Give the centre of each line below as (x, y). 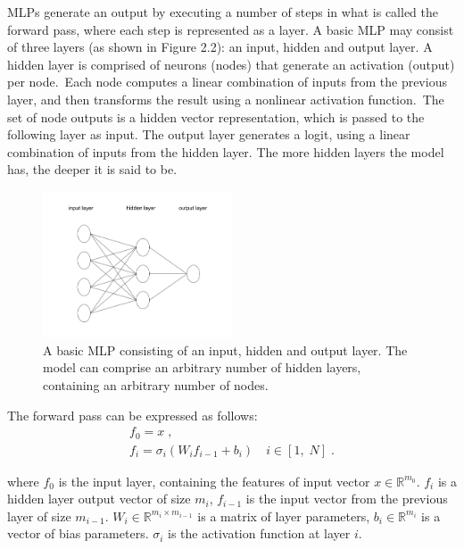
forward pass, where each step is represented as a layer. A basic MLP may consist (231, 29)
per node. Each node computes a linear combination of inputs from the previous (227, 82)
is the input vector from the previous (347, 499)
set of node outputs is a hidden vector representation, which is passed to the (216, 116)
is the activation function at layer (259, 533)
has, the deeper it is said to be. (92, 169)
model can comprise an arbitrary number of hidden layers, (202, 367)
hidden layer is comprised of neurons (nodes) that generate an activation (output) (231, 64)
